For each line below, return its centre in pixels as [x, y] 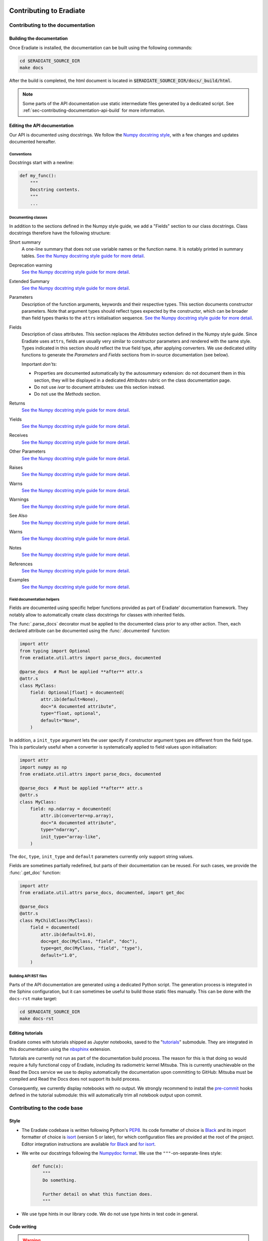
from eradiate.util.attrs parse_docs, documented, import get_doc [102, 893]
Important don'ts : [39, 364]
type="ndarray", [60, 830]
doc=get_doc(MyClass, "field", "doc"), [89, 941]
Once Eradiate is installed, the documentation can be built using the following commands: [101, 48]
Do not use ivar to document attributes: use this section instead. [100, 387]
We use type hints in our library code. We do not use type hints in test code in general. [110, 1214]
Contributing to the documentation [52, 25]
